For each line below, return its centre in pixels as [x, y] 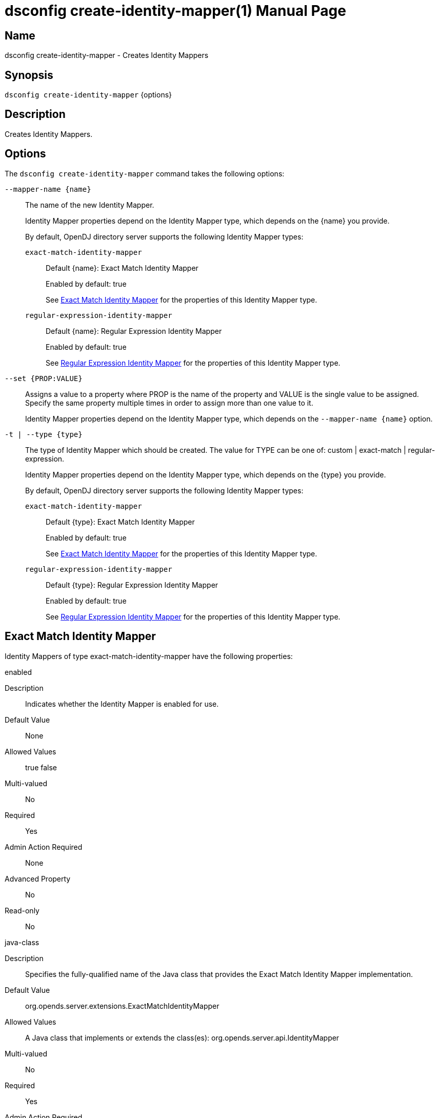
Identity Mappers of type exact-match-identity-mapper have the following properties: [149, 656]
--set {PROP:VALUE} [44, 378]
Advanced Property [38, 879]
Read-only [22, 910]
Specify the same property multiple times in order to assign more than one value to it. [169, 403]
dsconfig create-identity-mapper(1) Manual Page [175, 11]
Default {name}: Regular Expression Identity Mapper [134, 331]
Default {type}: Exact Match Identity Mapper [120, 522]
